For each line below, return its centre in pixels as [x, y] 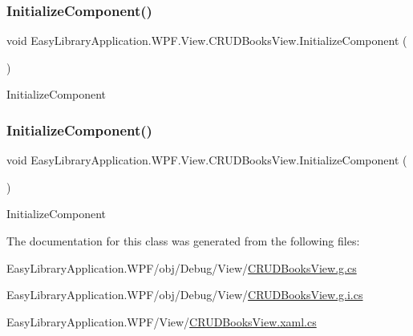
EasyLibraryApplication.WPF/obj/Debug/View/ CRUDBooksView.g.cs [182, 267]
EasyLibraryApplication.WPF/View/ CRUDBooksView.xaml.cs [162, 321]
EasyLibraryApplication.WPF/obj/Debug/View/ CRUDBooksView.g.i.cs [185, 295]
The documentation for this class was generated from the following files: [183, 241]
